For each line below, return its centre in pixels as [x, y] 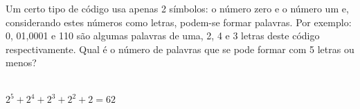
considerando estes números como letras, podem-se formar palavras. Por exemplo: [179, 22]
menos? [21, 62]
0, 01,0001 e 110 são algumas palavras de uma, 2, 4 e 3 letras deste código [163, 36]
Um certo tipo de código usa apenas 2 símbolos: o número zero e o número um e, [177, 8]
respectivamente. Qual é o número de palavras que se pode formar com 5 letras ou [180, 49]
